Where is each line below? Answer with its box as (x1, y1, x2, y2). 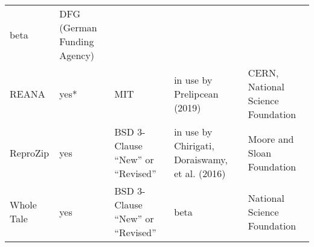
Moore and (248, 131, 294, 146)
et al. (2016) (174, 166, 226, 180)
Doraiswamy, (174, 152, 228, 166)
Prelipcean (174, 86, 219, 101)
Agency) (59, 48, 95, 62)
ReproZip (10, 145, 50, 160)
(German (59, 20, 97, 34)
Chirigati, (174, 139, 214, 152)
